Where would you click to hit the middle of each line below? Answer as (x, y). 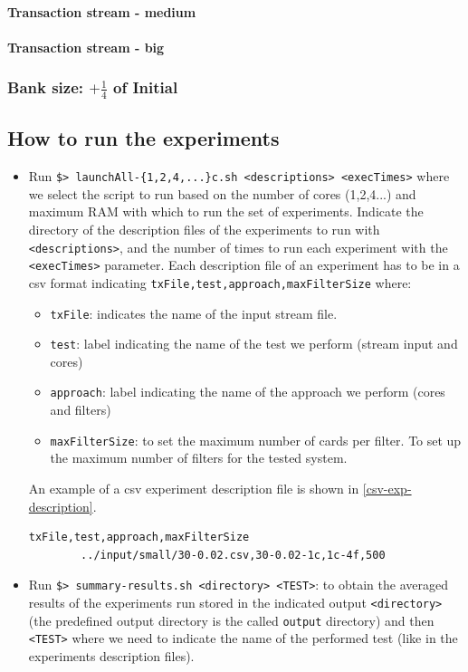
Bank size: (46, 87)
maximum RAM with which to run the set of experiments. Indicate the (226, 211)
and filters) (81, 410)
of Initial (146, 87)
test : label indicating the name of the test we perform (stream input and (254, 344)
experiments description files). (111, 655)
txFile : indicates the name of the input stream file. (194, 313)
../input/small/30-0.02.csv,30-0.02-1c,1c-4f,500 (233, 555)
